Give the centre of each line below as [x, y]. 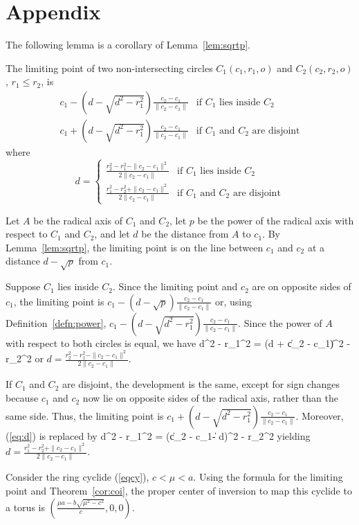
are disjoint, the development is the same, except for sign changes [201, 384]
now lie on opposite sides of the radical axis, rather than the [210, 398]
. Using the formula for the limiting [268, 477]
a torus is [25, 507]
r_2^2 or [25, 358]
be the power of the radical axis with [276, 220]
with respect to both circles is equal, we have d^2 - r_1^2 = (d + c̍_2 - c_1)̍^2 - [178, 342]
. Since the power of [280, 322]
